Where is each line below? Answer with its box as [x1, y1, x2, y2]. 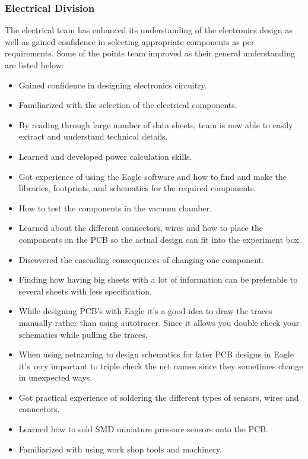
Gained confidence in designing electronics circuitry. [18, 78, 207, 91]
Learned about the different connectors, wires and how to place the [18, 221, 263, 234]
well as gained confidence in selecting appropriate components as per [5, 35, 255, 48]
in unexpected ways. [18, 371, 93, 384]
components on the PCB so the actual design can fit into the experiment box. [18, 233, 301, 245]
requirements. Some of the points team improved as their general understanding [5, 47, 295, 59]
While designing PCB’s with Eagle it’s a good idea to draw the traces [18, 305, 272, 317]
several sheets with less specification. [18, 284, 152, 297]
